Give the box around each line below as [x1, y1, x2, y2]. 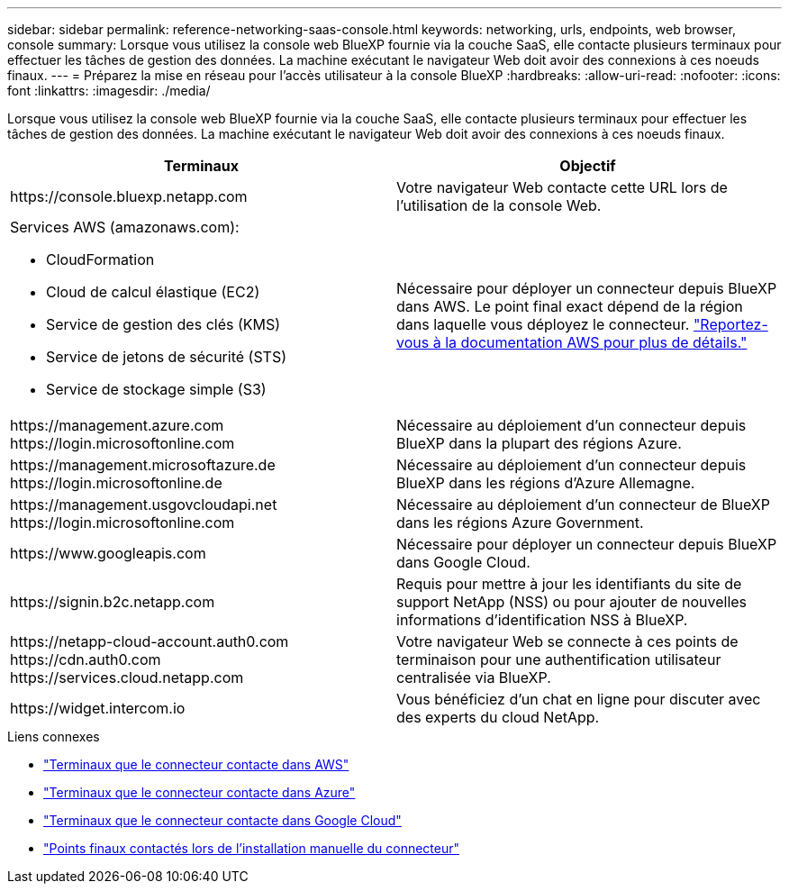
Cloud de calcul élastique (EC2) [46, 283, 260, 301]
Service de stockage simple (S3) [46, 380, 267, 398]
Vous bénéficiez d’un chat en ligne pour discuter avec [396, 690, 761, 708]
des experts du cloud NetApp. [396, 708, 600, 726]
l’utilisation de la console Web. [396, 196, 602, 214]
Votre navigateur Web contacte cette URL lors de [396, 178, 728, 196]
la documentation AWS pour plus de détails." [445, 333, 748, 351]
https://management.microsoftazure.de [10, 456, 276, 474]
